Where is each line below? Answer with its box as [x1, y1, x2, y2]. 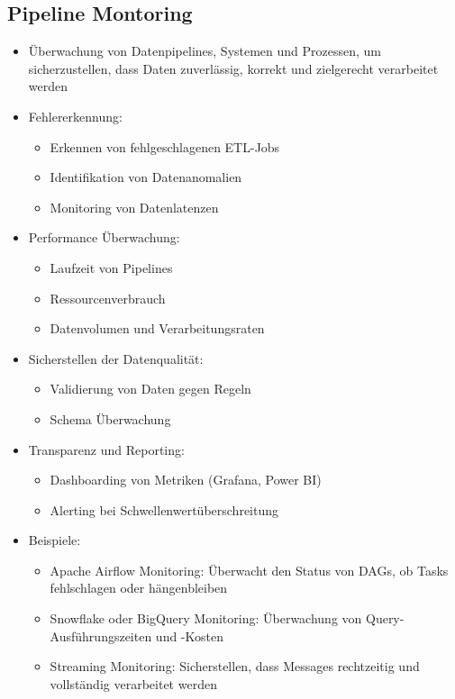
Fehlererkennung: [28, 106, 123, 125]
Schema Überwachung [50, 409, 171, 428]
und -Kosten [155, 626, 223, 645]
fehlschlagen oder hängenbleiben [50, 578, 228, 597]
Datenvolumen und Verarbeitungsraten [50, 319, 265, 338]
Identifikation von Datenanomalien [50, 168, 242, 186]
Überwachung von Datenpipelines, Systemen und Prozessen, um [28, 41, 382, 60]
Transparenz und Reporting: [28, 440, 185, 458]
